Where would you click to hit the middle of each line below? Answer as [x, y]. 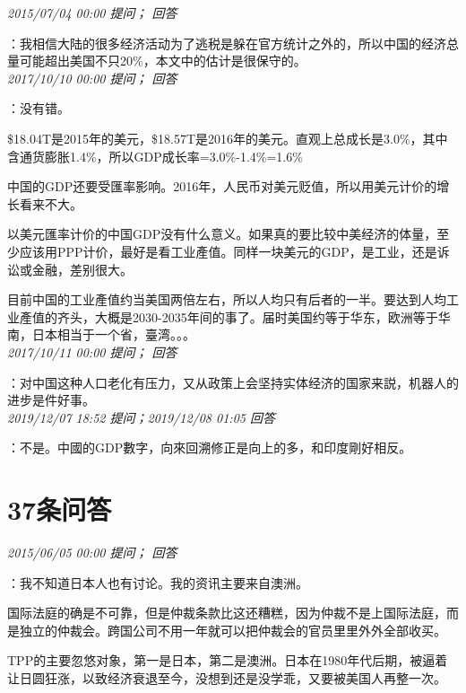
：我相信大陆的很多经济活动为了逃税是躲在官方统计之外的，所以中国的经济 [227, 43]
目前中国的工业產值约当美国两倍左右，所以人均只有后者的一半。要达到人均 [227, 299]
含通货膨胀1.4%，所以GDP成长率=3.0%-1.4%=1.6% [155, 156]
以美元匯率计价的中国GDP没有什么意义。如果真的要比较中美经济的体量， [222, 234]
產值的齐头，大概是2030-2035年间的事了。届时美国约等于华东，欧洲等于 [229, 316]
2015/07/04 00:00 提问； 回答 [92, 13]
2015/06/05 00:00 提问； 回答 [92, 552]
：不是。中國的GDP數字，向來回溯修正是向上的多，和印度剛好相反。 [210, 447]
